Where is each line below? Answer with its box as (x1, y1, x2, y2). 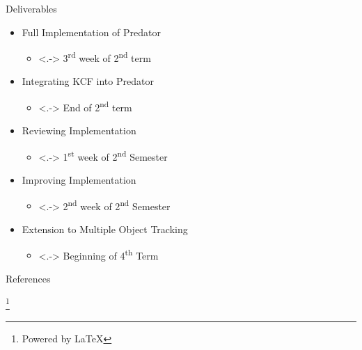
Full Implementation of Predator (22, 24, 162, 39)
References (6, 271, 51, 285)
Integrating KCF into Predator (22, 74, 154, 88)
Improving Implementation (22, 173, 136, 187)
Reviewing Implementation (22, 123, 136, 138)
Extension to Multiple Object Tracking (22, 221, 188, 236)
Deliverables (6, 1, 57, 15)
